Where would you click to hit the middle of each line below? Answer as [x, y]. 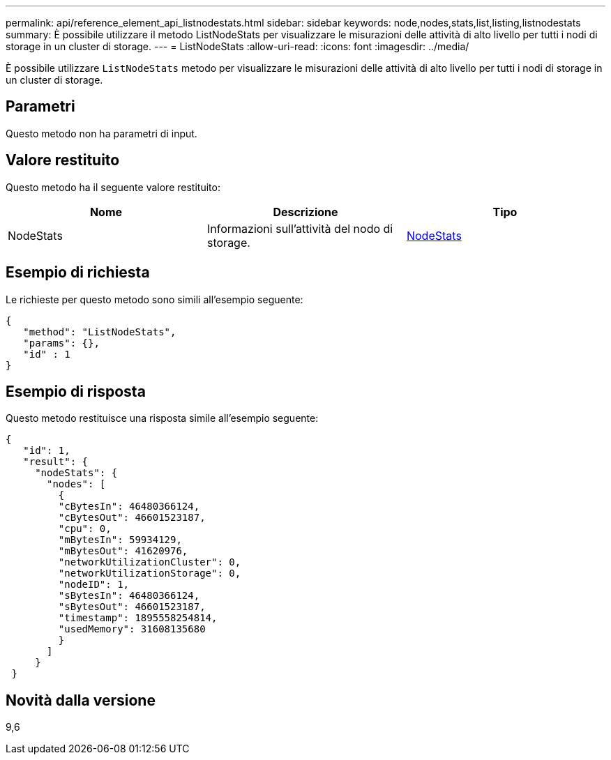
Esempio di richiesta [78, 273]
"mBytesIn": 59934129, [120, 540]
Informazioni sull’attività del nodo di [300, 228]
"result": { [56, 462]
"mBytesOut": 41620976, [123, 551]
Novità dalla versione [81, 700]
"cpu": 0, [85, 529]
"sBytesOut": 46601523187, [132, 607]
